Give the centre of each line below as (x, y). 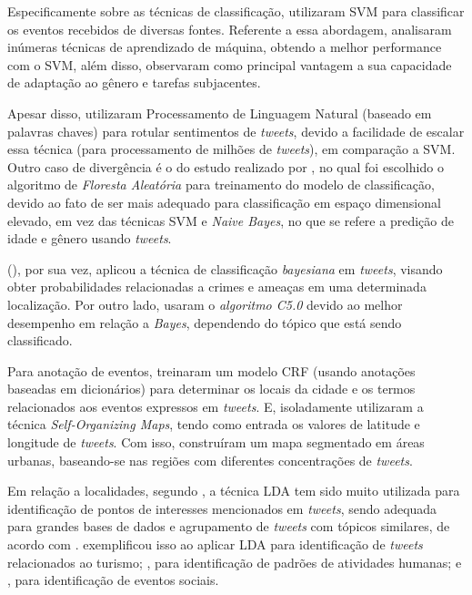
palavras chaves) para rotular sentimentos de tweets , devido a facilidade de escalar (236, 131)
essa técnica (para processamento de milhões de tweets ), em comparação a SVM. (231, 149)
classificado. (40, 340)
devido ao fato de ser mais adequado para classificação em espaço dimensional (224, 202)
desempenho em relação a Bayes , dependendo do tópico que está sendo (205, 322)
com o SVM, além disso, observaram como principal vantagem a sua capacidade (230, 64)
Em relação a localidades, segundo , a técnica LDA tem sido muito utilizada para (234, 491)
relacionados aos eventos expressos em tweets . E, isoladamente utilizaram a (216, 406)
